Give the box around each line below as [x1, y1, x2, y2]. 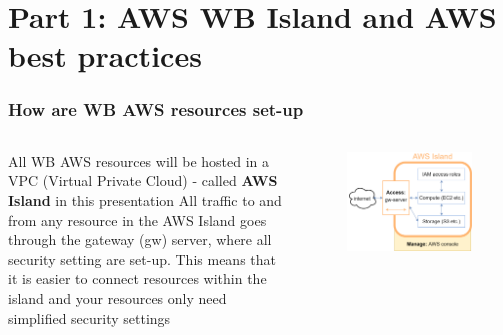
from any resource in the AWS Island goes [8, 209, 267, 230]
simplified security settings [8, 307, 171, 328]
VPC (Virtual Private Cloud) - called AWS [8, 170, 278, 191]
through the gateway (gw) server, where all [8, 229, 272, 250]
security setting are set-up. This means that [8, 248, 276, 269]
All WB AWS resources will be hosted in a [8, 150, 270, 171]
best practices [8, 35, 202, 76]
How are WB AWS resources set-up [8, 97, 304, 122]
